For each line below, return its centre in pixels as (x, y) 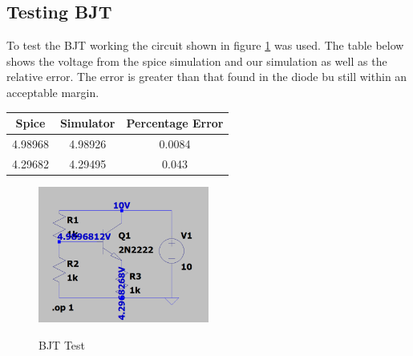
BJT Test (62, 344)
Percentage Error (175, 123)
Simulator (87, 123)
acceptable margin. (53, 92)
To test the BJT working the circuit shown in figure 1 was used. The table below (205, 45)
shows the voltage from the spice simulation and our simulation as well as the (197, 61)
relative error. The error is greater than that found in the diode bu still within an (207, 77)
